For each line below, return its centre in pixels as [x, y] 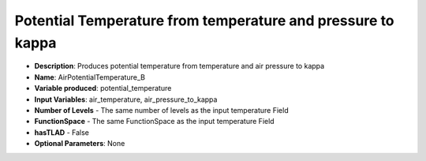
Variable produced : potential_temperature [103, 88]
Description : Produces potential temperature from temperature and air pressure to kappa [179, 66]
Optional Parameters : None [80, 144]
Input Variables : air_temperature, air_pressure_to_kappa [126, 99]
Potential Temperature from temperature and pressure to [204, 21]
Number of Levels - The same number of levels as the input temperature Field [161, 110]
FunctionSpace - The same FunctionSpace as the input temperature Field [155, 122]
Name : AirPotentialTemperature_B [90, 77]
